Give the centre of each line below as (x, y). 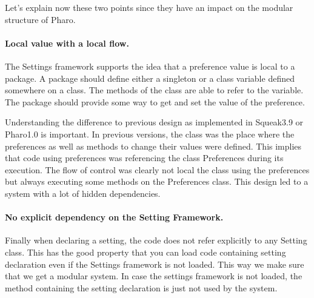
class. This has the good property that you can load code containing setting (145, 252)
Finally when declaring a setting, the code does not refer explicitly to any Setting (156, 240)
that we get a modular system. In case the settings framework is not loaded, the (154, 276)
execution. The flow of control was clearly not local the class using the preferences (157, 169)
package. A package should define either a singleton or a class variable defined (150, 78)
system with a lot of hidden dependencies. (83, 193)
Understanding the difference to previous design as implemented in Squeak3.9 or (154, 122)
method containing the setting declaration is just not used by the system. (141, 287)
